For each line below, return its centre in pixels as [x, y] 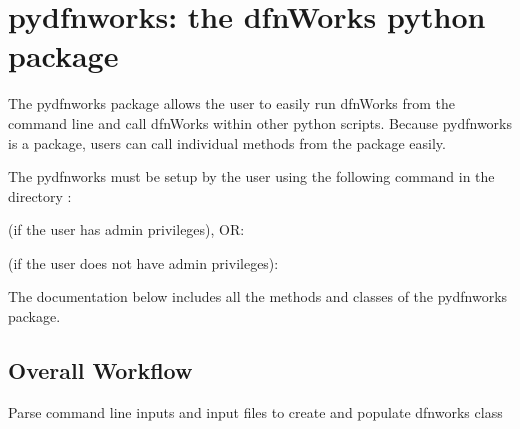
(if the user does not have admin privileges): [143, 262]
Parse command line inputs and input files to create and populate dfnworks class [255, 411]
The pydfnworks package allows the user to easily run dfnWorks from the [232, 103]
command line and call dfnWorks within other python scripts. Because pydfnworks [260, 122]
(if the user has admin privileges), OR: [126, 229]
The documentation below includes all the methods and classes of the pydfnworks [258, 296]
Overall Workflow [100, 370]
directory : [40, 195]
